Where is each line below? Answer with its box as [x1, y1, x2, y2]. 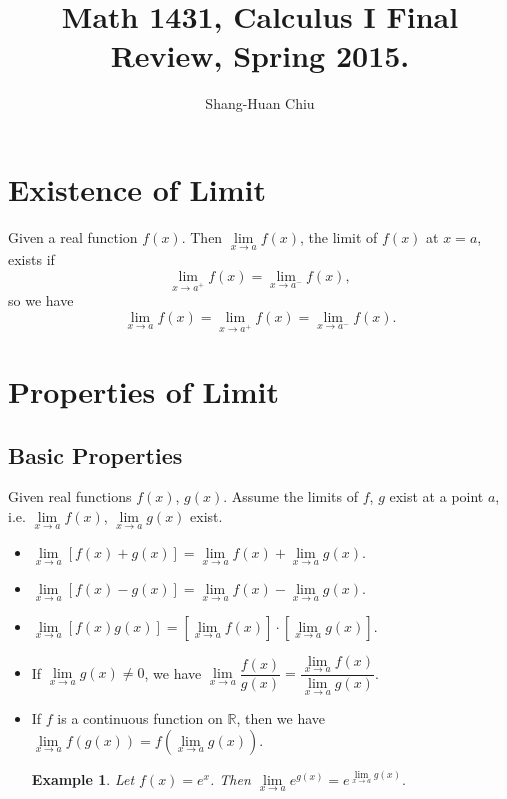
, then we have [236, 708, 326, 729]
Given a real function [8, 226, 138, 247]
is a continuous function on [57, 708, 223, 729]
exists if [8, 249, 55, 270]
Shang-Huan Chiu [205, 93, 315, 114]
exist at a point [389, 486, 484, 507]
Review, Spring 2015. [110, 35, 410, 76]
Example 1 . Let [31, 768, 135, 789]
